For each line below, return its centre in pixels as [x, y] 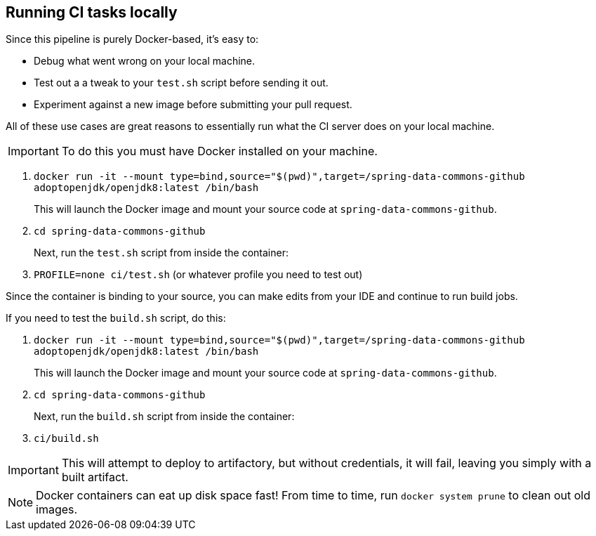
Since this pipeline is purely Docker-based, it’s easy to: [132, 39]
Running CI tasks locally [92, 12]
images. [57, 510]
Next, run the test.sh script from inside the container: [161, 253]
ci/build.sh [66, 439]
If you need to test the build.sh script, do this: [116, 318]
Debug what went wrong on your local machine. [145, 61]
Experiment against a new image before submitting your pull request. [193, 105]
